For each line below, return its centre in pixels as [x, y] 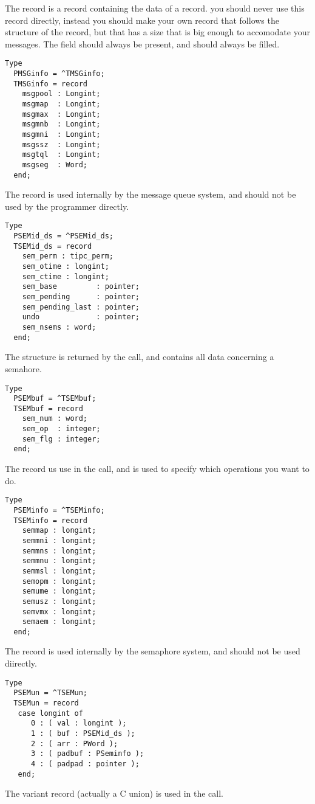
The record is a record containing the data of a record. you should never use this [155, 8]
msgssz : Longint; [61, 144]
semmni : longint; [59, 540]
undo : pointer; [81, 317]
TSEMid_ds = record [53, 246]
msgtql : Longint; [61, 155]
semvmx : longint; [59, 612]
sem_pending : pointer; [81, 297]
